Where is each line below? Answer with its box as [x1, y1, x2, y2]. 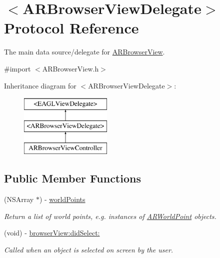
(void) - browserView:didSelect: [4, 227, 100, 238]
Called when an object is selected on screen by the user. [4, 244, 173, 255]
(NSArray [4, 194, 34, 204]
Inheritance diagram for [4, 80, 76, 90]
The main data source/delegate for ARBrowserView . [4, 46, 165, 57]
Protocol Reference [4, 17, 139, 38]
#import [4, 63, 31, 73]
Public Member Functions [4, 170, 141, 186]
